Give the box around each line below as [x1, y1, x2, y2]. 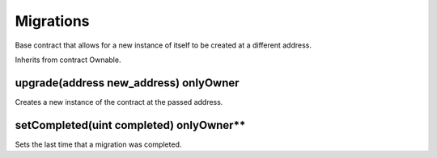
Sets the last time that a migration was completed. [15, 139, 182, 149]
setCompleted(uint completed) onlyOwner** [15, 118, 246, 132]
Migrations [15, 12, 90, 30]
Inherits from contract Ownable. [15, 55, 121, 64]
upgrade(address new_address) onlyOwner [15, 76, 240, 89]
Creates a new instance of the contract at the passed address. [15, 97, 223, 106]
